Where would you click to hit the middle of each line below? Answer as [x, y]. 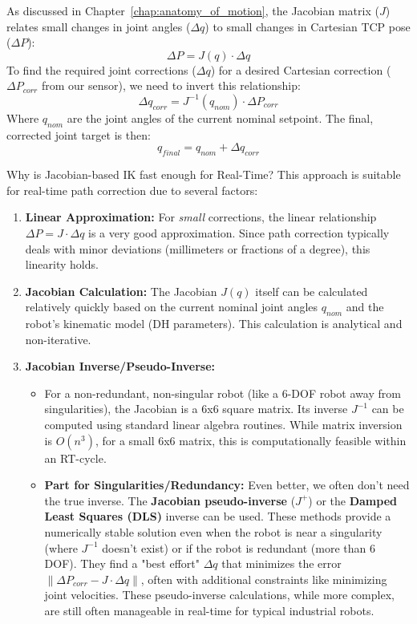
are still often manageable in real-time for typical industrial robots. [209, 611]
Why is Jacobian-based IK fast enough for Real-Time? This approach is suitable [204, 174]
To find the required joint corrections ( [101, 69]
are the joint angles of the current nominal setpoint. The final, [220, 118]
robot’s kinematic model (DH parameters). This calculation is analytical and [214, 324]
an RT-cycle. [75, 458]
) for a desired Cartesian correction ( [301, 69]
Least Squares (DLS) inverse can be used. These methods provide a [218, 516]
